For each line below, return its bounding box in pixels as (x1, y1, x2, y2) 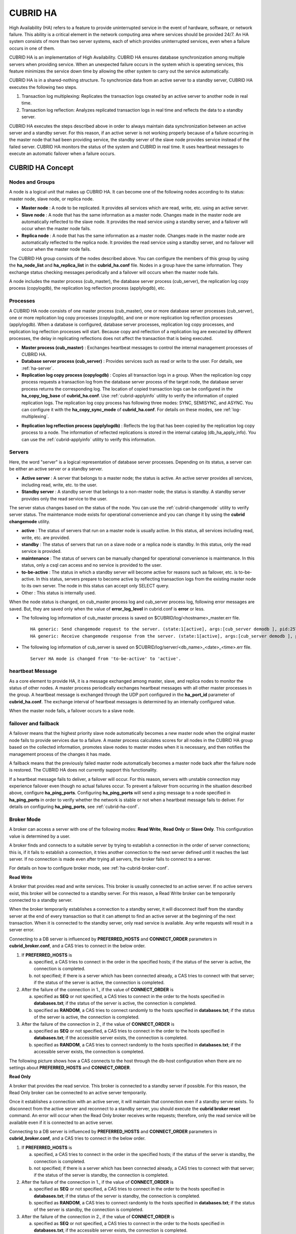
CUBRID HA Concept (9, 163, 74, 172)
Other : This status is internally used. (21, 590, 96, 596)
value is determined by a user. (9, 833, 71, 839)
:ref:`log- (222, 407, 241, 413)
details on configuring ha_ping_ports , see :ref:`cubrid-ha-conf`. (9, 804, 140, 810)
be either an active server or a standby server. (9, 466, 103, 472)
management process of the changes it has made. (9, 751, 111, 757)
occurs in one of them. (9, 45, 55, 51)
